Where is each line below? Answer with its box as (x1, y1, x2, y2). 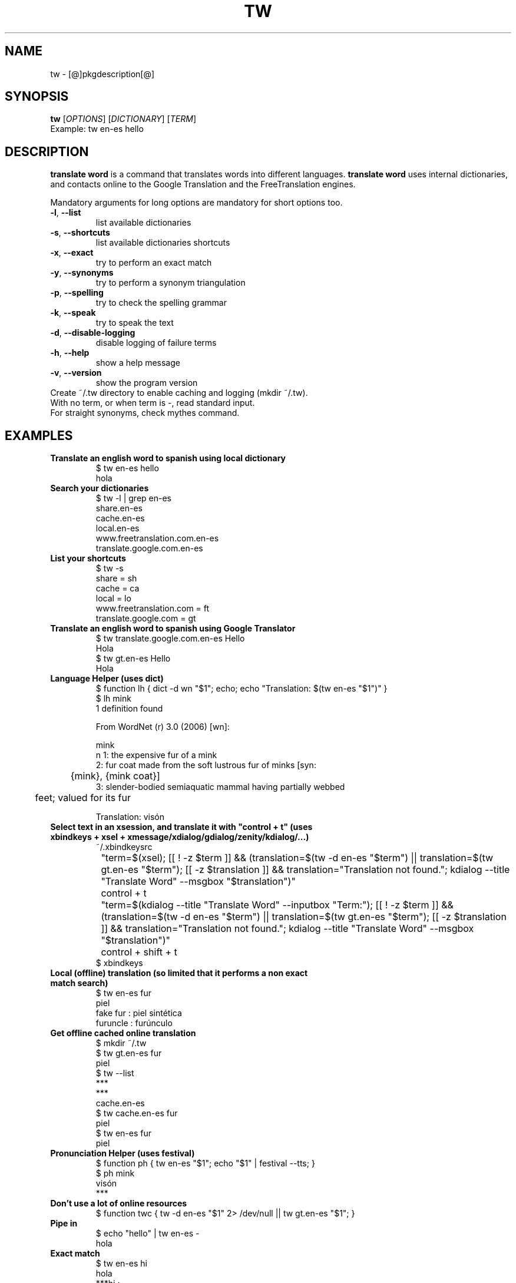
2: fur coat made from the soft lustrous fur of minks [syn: (95, 760, 316, 771)
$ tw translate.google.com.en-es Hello (95, 633, 245, 644)
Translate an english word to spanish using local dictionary (50, 453, 286, 464)
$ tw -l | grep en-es (95, 493, 171, 504)
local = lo (95, 593, 131, 604)
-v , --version (50, 368, 102, 378)
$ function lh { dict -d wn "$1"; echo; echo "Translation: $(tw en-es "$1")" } (95, 683, 388, 694)
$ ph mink (95, 1168, 135, 1179)
